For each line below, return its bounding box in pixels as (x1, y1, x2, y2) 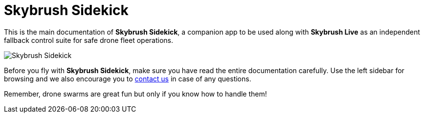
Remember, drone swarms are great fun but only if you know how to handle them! (4, 89, 267, 98)
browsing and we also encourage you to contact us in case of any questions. (4, 74, 251, 83)
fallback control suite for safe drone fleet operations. (4, 36, 174, 44)
